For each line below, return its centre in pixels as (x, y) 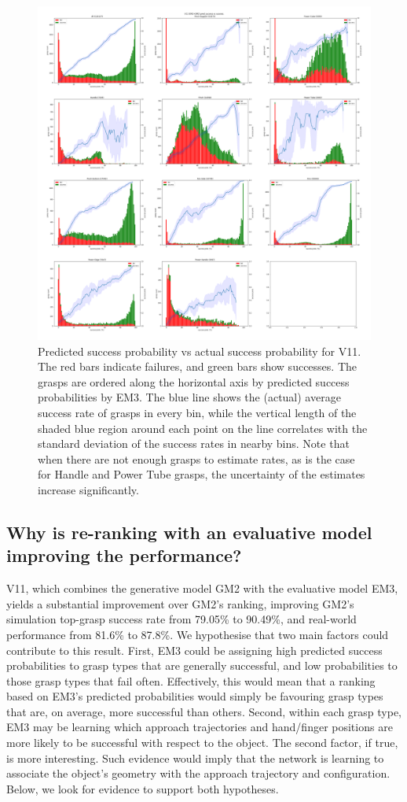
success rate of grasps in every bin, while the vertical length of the (197, 412)
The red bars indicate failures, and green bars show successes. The (197, 366)
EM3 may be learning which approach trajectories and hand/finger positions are (200, 727)
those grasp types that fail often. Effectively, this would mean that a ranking (191, 680)
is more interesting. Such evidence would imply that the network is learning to (195, 758)
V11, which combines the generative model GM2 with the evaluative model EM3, (202, 588)
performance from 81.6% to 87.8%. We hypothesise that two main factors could (198, 634)
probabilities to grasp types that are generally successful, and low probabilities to (202, 665)
